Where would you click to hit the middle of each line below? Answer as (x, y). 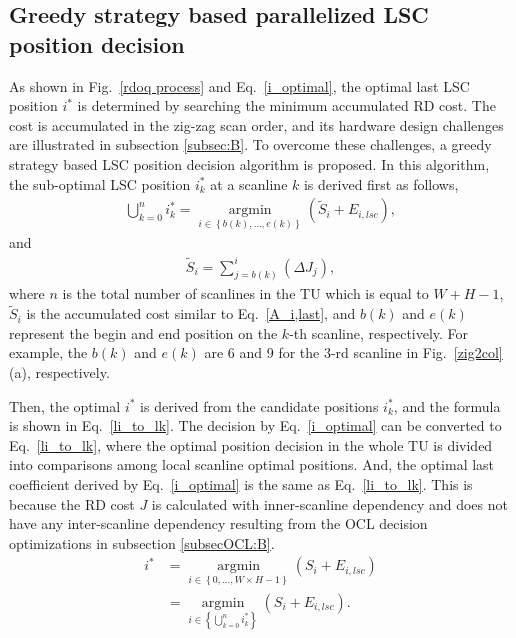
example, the (48, 352)
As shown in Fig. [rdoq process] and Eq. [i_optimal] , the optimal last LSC (239, 85)
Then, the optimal (65, 405)
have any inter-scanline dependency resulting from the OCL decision (218, 523)
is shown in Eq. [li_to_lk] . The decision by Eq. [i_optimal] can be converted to (255, 425)
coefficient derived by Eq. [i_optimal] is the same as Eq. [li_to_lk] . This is (241, 484)
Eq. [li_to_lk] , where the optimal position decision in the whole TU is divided (251, 444)
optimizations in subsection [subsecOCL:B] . (142, 542)
